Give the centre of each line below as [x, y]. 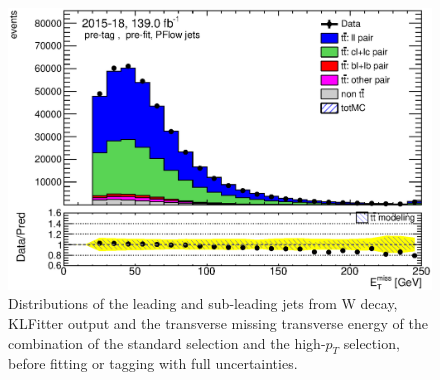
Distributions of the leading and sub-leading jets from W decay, [203, 303]
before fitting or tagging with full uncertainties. [153, 363]
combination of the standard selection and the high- [167, 342]
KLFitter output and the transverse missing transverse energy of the [218, 323]
